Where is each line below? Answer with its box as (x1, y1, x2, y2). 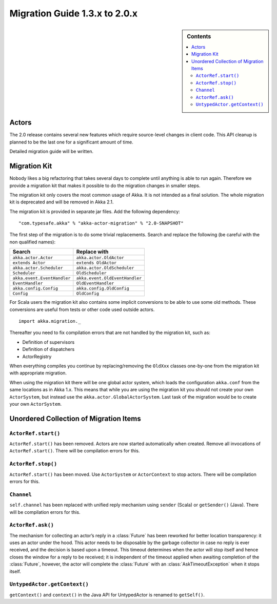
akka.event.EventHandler (12, 276, 71, 281)
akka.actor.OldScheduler (76, 265, 134, 271)
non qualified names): (9, 239, 56, 245)
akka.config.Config (12, 286, 58, 291)
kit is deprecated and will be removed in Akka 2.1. (9, 199, 114, 205)
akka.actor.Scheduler (12, 265, 64, 271)
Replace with (76, 248, 109, 256)
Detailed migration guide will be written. (9, 149, 94, 155)
